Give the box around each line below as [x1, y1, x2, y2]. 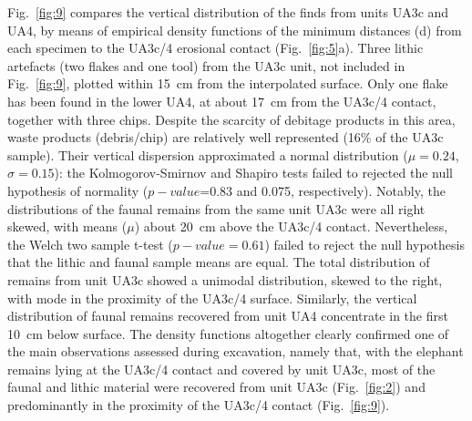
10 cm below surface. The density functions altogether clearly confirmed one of [7, 323, 449, 343]
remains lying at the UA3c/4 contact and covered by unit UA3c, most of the [7, 359, 436, 378]
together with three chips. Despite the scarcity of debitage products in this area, [7, 109, 456, 128]
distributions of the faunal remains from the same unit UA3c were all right [7, 199, 426, 218]
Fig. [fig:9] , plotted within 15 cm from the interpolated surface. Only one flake [7, 74, 448, 93]
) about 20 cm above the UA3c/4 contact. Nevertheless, [134, 217, 448, 236]
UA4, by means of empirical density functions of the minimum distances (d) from [7, 20, 462, 39]
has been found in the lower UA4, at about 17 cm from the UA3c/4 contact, [7, 91, 436, 110]
